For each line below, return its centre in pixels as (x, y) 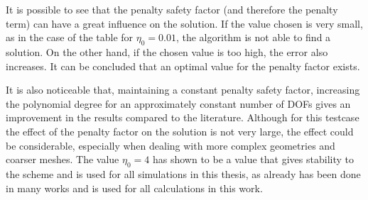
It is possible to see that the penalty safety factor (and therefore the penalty (172, 9)
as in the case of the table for (70, 37)
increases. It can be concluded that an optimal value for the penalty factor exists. (183, 66)
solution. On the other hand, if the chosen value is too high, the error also (167, 51)
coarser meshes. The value (63, 159)
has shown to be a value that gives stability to (253, 159)
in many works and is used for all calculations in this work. (134, 188)
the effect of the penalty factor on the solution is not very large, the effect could (180, 131)
